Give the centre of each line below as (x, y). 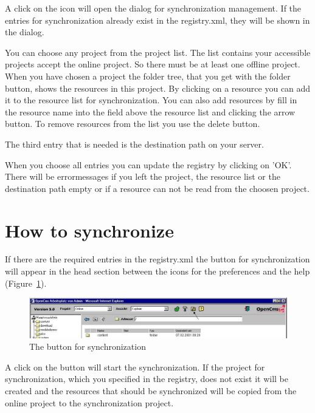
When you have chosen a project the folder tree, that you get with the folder (148, 76)
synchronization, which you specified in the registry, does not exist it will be (147, 379)
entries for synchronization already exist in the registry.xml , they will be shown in (157, 20)
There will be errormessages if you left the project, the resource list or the (143, 176)
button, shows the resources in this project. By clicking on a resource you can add (158, 88)
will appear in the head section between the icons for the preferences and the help (157, 271)
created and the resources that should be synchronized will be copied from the (151, 390)
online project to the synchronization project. (89, 402)
